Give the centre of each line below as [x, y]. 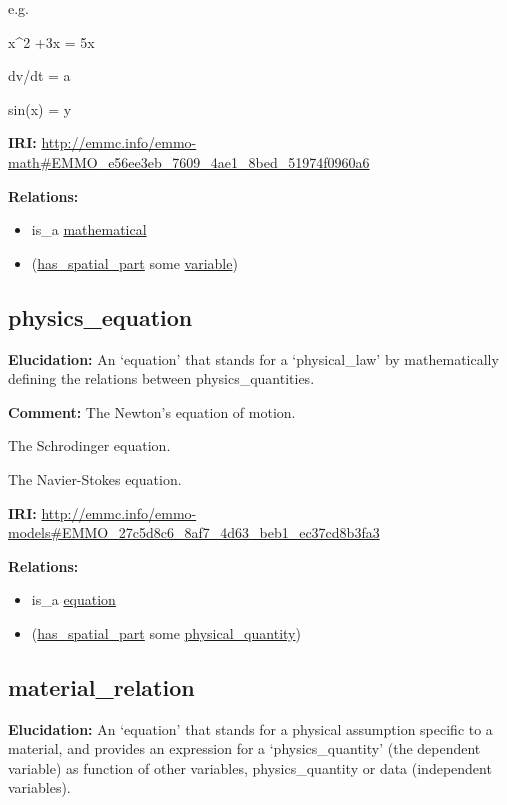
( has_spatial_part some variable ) [134, 262]
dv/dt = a [39, 75]
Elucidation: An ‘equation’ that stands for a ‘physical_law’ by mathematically [253, 358]
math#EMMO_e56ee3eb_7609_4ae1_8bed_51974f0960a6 [189, 161]
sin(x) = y [40, 108]
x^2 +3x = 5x [51, 41]
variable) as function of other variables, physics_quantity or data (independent [250, 767]
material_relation [101, 686]
